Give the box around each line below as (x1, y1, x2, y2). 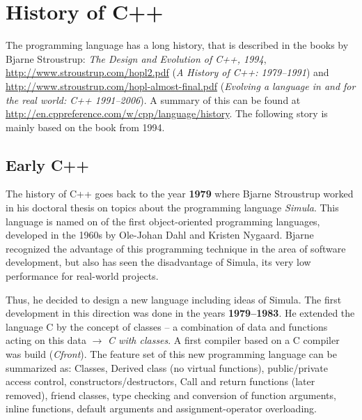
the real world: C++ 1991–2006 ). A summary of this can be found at (6, 92, 301, 107)
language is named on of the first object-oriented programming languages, (6, 213, 320, 228)
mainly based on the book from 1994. (6, 119, 165, 134)
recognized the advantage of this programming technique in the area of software (6, 241, 346, 255)
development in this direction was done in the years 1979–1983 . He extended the (6, 306, 355, 320)
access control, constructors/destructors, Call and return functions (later (6, 374, 315, 389)
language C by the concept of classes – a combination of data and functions (6, 319, 328, 333)
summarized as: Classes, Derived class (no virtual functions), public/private (6, 360, 328, 375)
